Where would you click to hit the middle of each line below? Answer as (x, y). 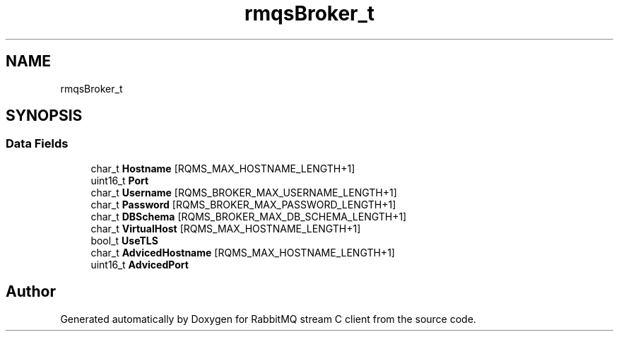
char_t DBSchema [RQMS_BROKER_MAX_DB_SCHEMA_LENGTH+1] (249, 216)
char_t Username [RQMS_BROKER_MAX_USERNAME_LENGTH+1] (244, 192)
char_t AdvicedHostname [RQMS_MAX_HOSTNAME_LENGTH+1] (243, 252)
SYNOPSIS (44, 116)
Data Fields (37, 144)
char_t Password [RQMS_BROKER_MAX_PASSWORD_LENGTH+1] (243, 204)
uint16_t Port (120, 180)
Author (31, 292)
